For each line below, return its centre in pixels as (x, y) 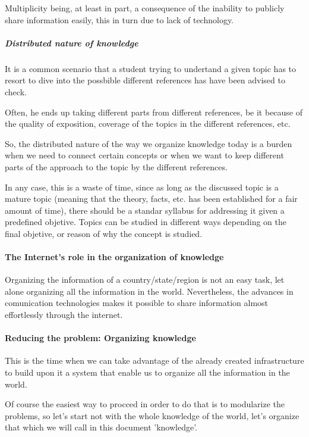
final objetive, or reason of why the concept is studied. (104, 233)
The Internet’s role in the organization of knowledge (114, 257)
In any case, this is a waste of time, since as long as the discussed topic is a (142, 187)
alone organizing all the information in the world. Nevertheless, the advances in (149, 291)
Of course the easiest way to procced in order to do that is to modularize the (145, 404)
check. (16, 91)
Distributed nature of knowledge (72, 43)
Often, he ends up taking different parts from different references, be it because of (154, 112)
